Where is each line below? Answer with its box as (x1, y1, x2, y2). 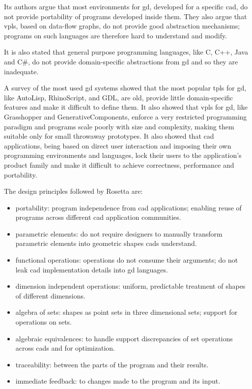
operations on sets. (15, 317, 72, 327)
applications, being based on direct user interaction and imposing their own (4, 140, 231, 150)
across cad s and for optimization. (15, 343, 115, 353)
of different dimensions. (15, 290, 85, 300)
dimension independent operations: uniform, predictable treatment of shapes (15, 281, 246, 291)
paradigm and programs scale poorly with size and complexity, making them (4, 121, 234, 131)
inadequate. (4, 66, 39, 76)
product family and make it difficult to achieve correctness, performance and (4, 159, 234, 170)
